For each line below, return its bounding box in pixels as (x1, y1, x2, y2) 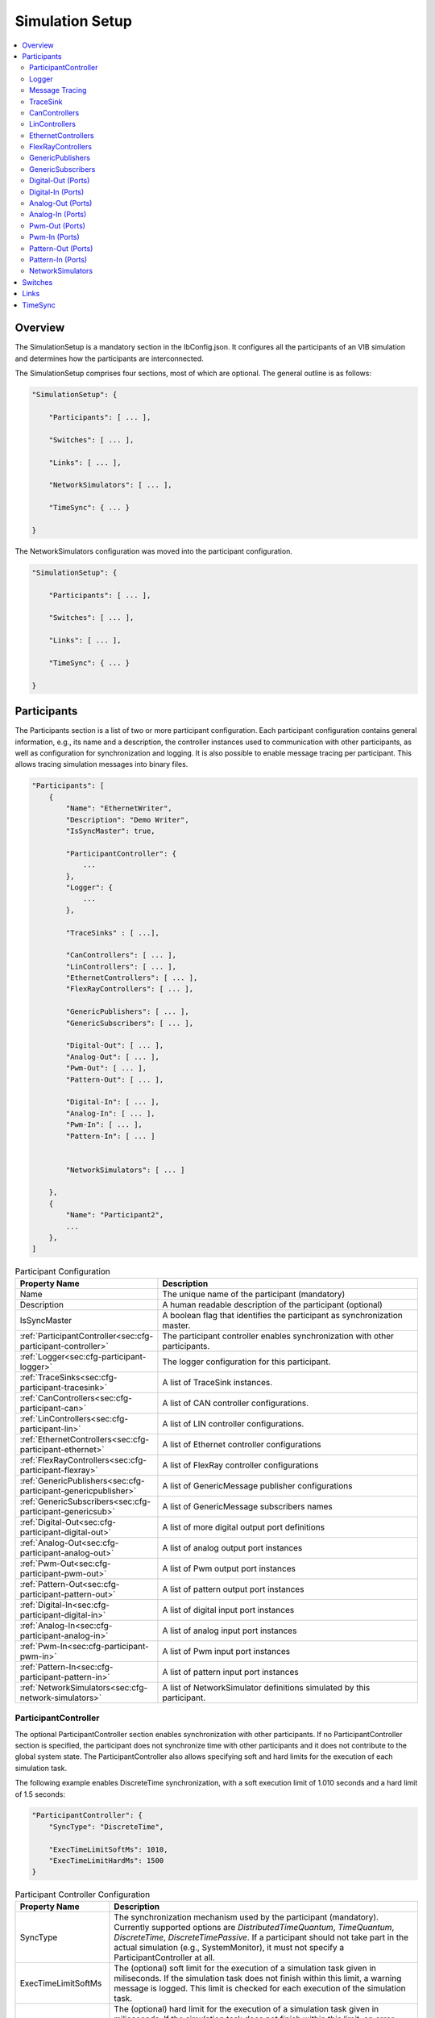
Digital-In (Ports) (29, 186, 85, 197)
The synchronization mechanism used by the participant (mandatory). (114, 1911, 379, 1923)
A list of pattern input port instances (162, 1666, 299, 1677)
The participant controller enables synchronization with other (162, 1330, 395, 1342)
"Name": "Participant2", (65, 1211, 164, 1220)
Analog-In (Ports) (29, 210, 87, 220)
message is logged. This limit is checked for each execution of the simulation (114, 1982, 406, 1994)
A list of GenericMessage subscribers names (162, 1501, 333, 1512)
